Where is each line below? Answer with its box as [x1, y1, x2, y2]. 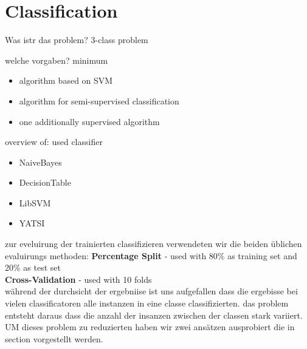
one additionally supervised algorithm [19, 115, 160, 127]
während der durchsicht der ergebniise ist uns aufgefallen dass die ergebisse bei [5, 285, 298, 297]
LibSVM [19, 196, 51, 209]
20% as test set [5, 261, 61, 274]
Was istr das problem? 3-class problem [5, 33, 148, 46]
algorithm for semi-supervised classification [19, 94, 179, 107]
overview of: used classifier [5, 135, 103, 148]
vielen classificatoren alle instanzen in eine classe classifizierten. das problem [5, 297, 289, 310]
